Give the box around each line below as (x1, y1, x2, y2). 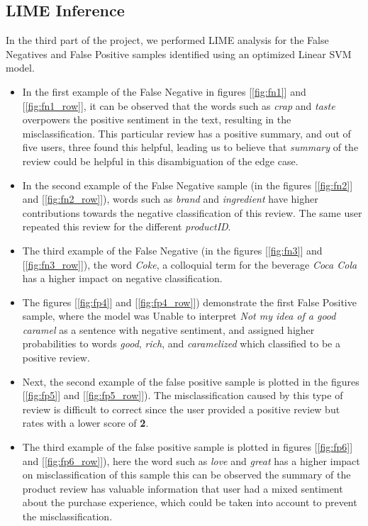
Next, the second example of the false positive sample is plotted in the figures (22, 374, 359, 388)
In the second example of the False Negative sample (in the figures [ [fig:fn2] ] (22, 177, 353, 192)
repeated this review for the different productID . (22, 219, 231, 234)
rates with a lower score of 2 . (22, 415, 149, 430)
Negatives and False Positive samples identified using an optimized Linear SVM (6, 46, 352, 61)
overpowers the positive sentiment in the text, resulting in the (22, 112, 291, 127)
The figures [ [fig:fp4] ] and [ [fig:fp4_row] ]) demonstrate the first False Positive (22, 294, 357, 309)
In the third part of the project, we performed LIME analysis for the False (6, 33, 329, 47)
